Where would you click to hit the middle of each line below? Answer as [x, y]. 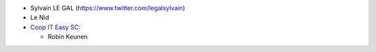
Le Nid [40, 18]
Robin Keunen [68, 37]
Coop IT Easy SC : [55, 27]
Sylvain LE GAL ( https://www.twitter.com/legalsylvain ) [108, 8]
